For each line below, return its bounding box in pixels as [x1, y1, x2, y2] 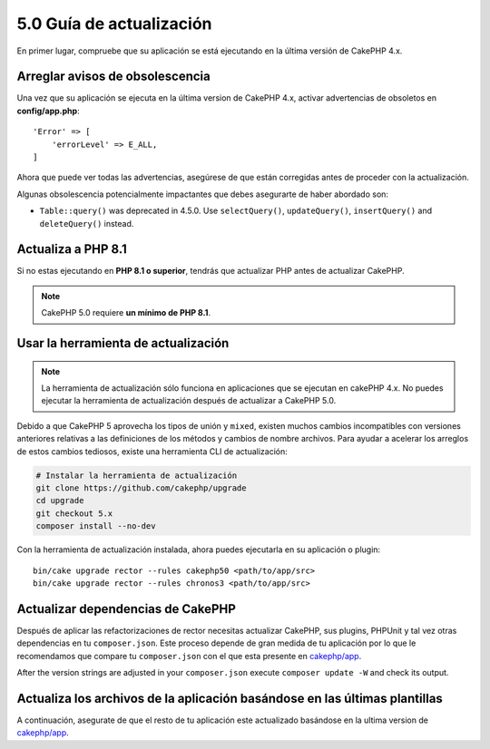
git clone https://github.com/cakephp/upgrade [35, 483, 247, 493]
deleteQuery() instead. [39, 218, 134, 229]
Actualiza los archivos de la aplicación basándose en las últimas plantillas [16, 690, 444, 706]
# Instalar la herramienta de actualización [35, 470, 238, 481]
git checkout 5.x [35, 508, 113, 519]
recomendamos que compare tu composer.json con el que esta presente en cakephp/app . [16, 650, 362, 661]
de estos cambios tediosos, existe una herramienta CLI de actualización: [16, 445, 288, 457]
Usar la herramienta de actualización [16, 336, 230, 351]
